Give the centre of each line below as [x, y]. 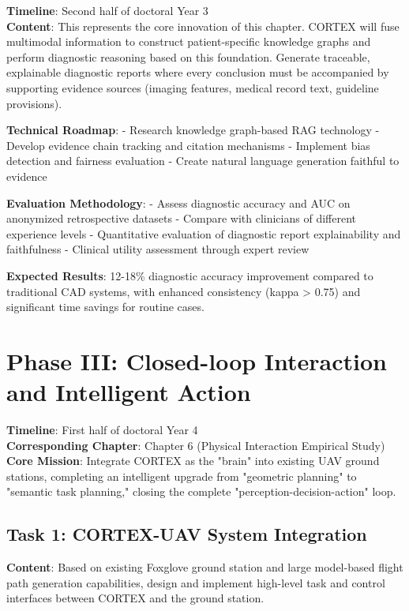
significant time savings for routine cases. [105, 307]
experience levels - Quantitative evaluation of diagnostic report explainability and [204, 233]
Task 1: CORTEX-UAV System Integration [187, 534]
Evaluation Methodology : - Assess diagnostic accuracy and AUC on [178, 202]
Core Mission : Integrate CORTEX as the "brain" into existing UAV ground [193, 461]
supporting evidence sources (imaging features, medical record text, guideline [193, 87]
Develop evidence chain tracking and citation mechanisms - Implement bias [188, 145]
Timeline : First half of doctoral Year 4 [102, 429]
